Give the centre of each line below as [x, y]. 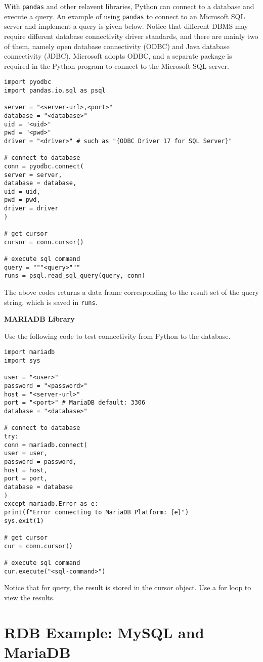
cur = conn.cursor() [39, 546]
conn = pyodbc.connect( [44, 166]
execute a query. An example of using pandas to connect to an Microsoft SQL [125, 16]
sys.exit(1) [24, 521]
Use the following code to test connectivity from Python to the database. [117, 336]
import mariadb [30, 352]
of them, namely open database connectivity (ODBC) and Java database [117, 46]
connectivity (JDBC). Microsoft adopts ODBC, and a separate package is [118, 56]
